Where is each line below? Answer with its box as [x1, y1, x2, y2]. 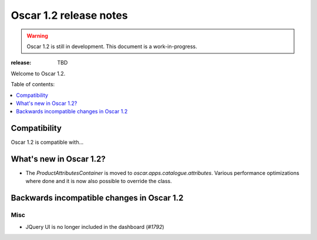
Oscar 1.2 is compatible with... [11, 138, 84, 146]
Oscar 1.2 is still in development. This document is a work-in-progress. [26, 43, 198, 50]
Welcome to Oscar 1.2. [11, 70, 66, 77]
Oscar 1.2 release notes [11, 9, 129, 22]
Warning [26, 32, 48, 39]
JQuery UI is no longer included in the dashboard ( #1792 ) [25, 223, 164, 230]
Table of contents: [11, 81, 55, 88]
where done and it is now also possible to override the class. [25, 178, 173, 185]
